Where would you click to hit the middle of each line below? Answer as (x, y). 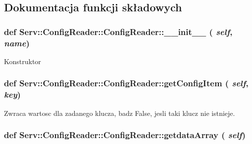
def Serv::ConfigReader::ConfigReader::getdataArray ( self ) (125, 135)
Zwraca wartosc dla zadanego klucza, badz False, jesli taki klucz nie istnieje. (120, 113)
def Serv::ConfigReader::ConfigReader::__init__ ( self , (118, 31)
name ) (17, 43)
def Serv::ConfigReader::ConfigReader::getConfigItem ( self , (126, 83)
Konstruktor (23, 61)
